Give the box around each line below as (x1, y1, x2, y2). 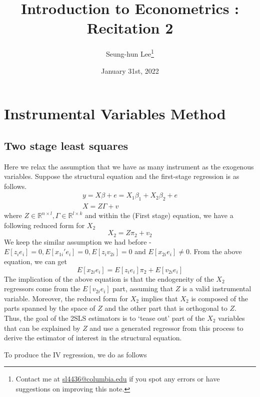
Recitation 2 (86, 18, 173, 38)
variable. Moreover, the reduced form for (4, 293, 128, 303)
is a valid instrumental (182, 283, 251, 294)
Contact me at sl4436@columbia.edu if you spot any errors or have (15, 373, 220, 384)
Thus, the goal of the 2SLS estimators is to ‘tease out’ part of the (4, 312, 205, 323)
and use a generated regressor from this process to (89, 322, 243, 333)
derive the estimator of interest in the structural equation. (4, 332, 182, 343)
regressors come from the (4, 283, 80, 294)
